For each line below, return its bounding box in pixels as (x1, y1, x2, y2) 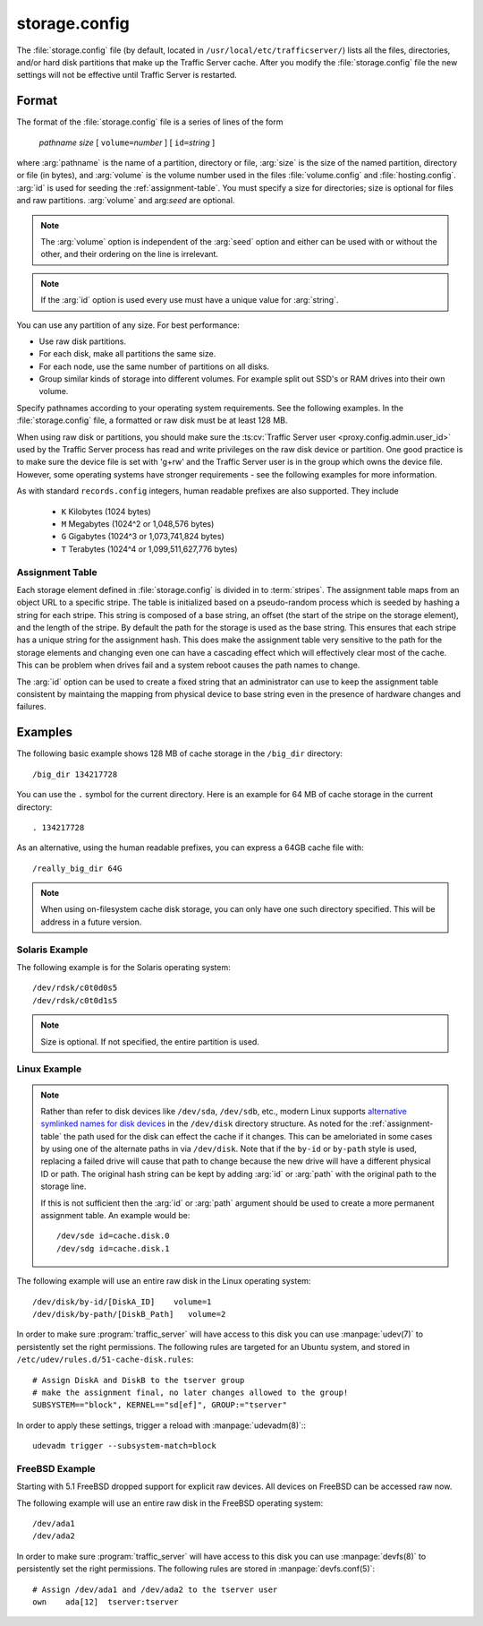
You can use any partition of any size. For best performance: (16, 319, 241, 331)
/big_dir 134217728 (32, 769, 118, 779)
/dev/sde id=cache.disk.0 (56, 1231, 170, 1241)
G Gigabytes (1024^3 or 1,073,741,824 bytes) (61, 531, 225, 542)
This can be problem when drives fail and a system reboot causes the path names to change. (16, 659, 360, 671)
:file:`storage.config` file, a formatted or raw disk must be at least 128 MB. (16, 415, 288, 426)
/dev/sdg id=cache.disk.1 (56, 1243, 170, 1253)
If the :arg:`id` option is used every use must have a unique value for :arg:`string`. (40, 295, 339, 305)
